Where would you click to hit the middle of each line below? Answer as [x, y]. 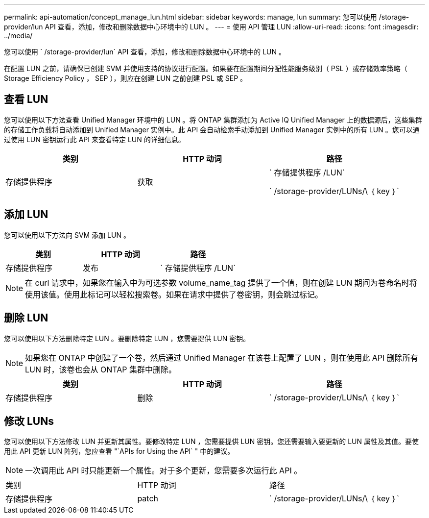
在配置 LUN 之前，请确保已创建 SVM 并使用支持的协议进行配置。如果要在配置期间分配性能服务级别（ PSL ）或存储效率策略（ [206, 68]
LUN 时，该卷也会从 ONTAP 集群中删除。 [101, 369]
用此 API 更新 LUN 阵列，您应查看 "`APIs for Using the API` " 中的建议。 [119, 451]
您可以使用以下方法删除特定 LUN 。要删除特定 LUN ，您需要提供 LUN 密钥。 [127, 338]
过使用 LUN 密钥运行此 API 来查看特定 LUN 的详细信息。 [95, 139]
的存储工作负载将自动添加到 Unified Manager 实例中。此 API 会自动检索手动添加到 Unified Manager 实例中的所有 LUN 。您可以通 [212, 129]
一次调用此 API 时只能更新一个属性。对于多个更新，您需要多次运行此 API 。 [164, 471]
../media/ [18, 36]
